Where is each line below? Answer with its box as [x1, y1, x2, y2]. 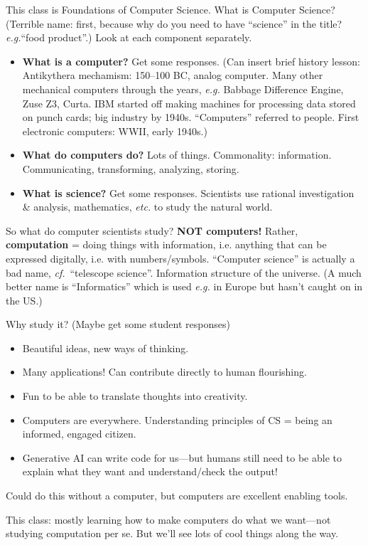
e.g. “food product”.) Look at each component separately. [6, 30, 252, 45]
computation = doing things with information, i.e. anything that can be [6, 237, 327, 252]
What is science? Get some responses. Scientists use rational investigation [22, 185, 355, 200]
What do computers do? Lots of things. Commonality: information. [22, 147, 332, 162]
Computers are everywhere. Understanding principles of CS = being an [22, 412, 332, 427]
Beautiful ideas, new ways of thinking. [22, 340, 189, 355]
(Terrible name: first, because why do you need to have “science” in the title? [6, 16, 342, 31]
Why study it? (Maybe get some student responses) [6, 317, 230, 332]
